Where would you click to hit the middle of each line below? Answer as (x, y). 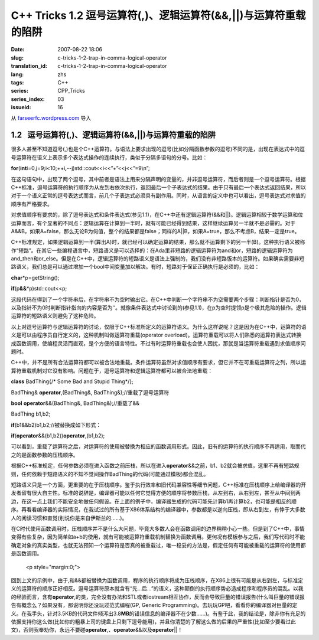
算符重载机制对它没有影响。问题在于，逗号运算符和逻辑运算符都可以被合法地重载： (112, 370)
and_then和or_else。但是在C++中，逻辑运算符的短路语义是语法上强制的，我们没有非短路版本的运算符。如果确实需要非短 (158, 259)
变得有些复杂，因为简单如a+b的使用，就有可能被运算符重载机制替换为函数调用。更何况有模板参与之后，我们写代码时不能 (158, 537)
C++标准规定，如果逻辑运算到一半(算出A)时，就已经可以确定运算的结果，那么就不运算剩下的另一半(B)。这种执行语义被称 (158, 242)
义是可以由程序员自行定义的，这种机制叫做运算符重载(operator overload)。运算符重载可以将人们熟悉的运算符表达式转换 (156, 335)
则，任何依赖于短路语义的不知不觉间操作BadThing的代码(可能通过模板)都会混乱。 (110, 474)
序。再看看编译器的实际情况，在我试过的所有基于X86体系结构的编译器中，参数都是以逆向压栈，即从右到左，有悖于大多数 (158, 510)
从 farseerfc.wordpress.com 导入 (51, 118)
